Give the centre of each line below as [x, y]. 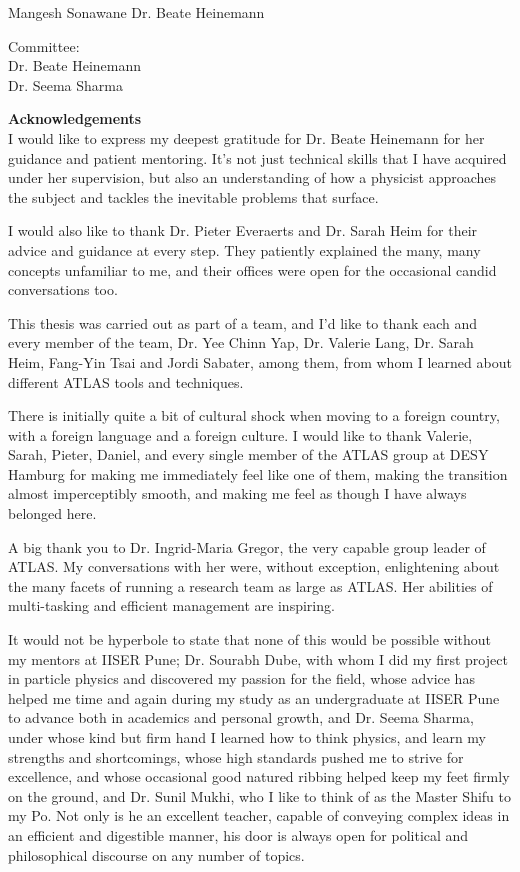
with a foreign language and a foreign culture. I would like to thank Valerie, [240, 434]
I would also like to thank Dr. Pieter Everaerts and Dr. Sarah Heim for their [243, 230]
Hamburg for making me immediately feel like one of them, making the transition [258, 473]
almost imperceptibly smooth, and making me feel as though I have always [237, 493]
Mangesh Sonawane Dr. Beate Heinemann [136, 12]
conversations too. [63, 289]
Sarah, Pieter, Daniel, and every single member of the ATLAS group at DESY [248, 454]
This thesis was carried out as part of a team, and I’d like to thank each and [243, 322]
